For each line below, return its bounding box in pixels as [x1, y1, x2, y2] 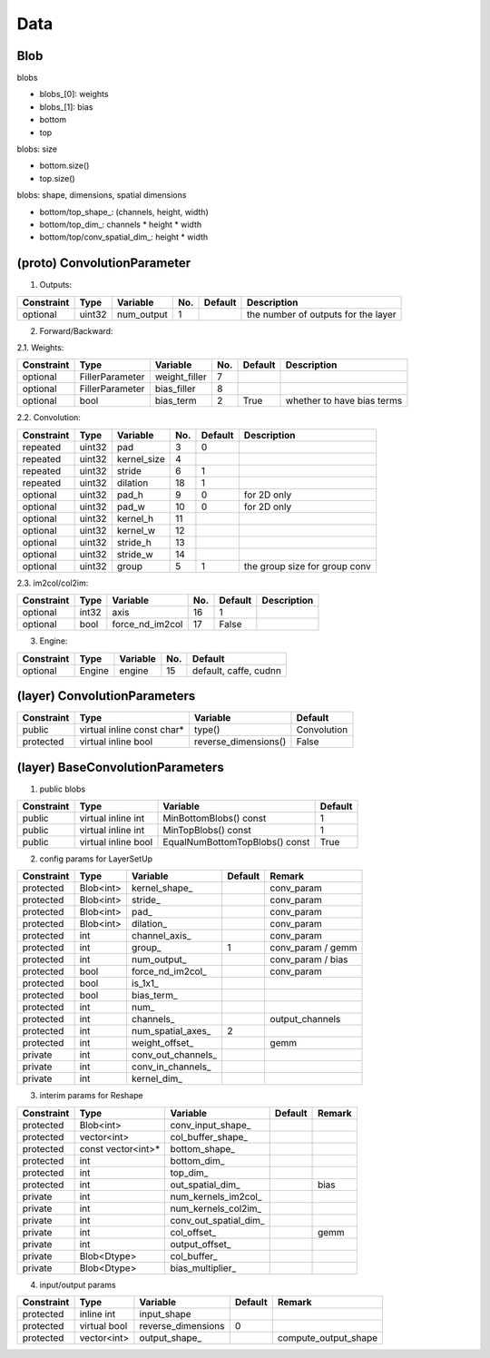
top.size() [39, 172, 76, 183]
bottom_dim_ [170, 1154, 225, 1166]
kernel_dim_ [132, 1072, 183, 1085]
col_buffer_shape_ [170, 1130, 249, 1143]
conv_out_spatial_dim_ [170, 1214, 265, 1226]
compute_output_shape [277, 1332, 378, 1344]
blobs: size [16, 143, 58, 154]
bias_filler [154, 382, 196, 395]
